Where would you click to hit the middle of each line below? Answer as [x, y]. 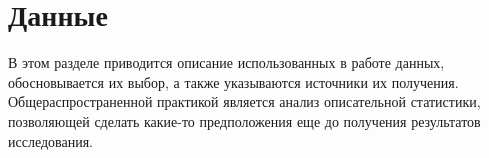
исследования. [51, 140]
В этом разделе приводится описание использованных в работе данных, [226, 62]
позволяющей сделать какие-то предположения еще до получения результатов [244, 120]
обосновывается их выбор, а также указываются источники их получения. [233, 81]
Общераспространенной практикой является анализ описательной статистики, [244, 101]
